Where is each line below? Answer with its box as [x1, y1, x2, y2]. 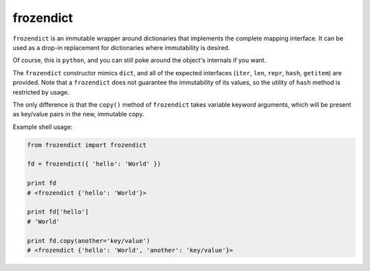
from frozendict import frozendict [27, 141, 147, 149]
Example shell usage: [12, 122, 73, 131]
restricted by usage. [12, 88, 70, 96]
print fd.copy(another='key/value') [27, 237, 151, 244]
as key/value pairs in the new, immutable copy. [12, 110, 145, 118]
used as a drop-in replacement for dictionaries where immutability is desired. [12, 43, 230, 51]
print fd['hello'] [27, 208, 89, 216]
